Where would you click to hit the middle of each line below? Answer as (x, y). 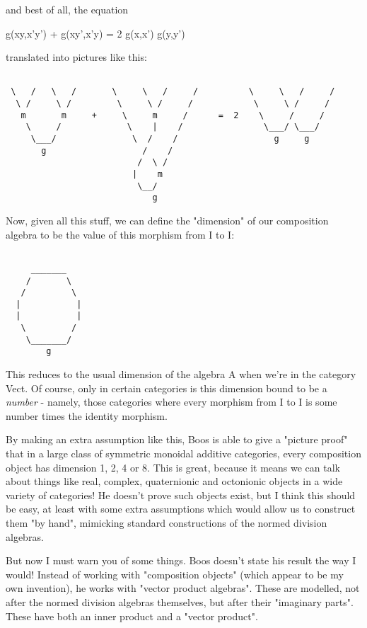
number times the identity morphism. (87, 415)
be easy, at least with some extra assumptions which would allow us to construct (181, 509)
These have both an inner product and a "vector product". (132, 616)
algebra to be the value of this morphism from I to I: (120, 234)
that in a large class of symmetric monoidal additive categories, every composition (183, 453)
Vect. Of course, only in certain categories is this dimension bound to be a (167, 388)
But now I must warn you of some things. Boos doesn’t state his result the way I (181, 560)
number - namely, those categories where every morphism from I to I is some (171, 402)
